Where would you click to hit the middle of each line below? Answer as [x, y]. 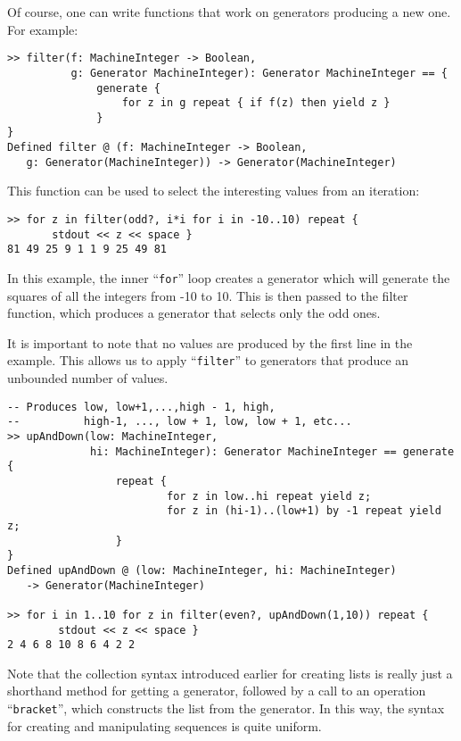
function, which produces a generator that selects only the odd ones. [194, 313]
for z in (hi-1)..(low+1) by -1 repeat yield [304, 511]
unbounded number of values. [88, 378]
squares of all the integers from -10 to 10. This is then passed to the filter [208, 295]
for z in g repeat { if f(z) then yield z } [256, 103]
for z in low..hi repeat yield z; [269, 496]
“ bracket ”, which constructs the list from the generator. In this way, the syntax [226, 708]
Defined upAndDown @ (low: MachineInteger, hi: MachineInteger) [202, 570]
